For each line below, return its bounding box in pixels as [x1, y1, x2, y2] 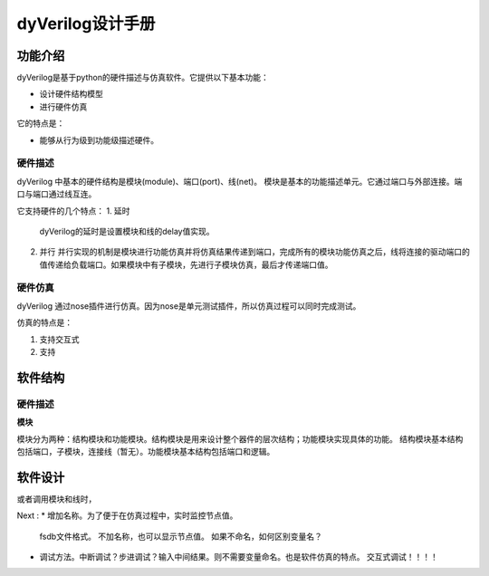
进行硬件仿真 [39, 101, 88, 112]
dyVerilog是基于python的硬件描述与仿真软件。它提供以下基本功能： [16, 72, 269, 83]
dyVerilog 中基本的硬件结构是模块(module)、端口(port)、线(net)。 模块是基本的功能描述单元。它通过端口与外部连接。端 [16, 176, 463, 187]
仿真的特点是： [16, 317, 72, 328]
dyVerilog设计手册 [16, 14, 156, 34]
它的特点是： [16, 118, 65, 129]
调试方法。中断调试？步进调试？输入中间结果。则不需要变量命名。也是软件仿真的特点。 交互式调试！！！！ [39, 552, 438, 562]
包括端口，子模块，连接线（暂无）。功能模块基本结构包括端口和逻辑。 [16, 446, 275, 456]
